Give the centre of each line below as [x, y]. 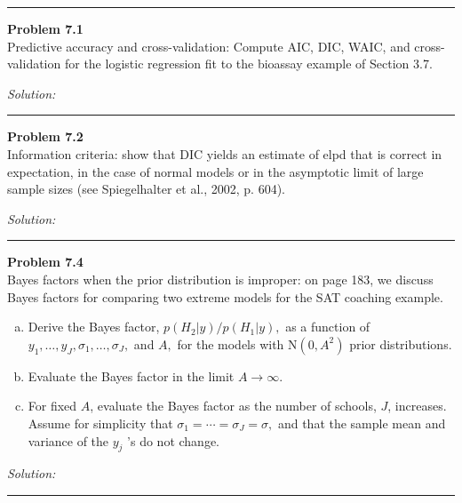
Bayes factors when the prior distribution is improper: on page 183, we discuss [220, 279]
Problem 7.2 [45, 136]
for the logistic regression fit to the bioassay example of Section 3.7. [248, 64]
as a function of [328, 327]
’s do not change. [173, 440]
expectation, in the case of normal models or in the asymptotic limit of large [215, 171]
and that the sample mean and [362, 423]
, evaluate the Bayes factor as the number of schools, [233, 406]
